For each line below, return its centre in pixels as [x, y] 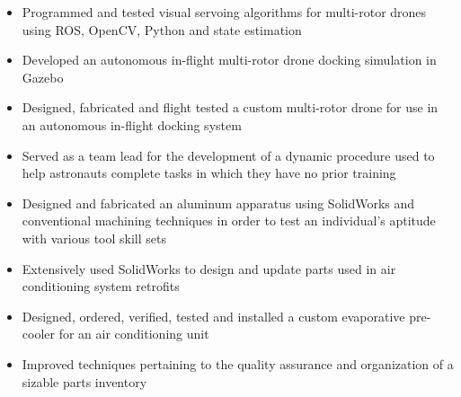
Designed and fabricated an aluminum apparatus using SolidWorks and [218, 203]
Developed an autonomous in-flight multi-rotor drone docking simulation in [229, 60]
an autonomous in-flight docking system [132, 124]
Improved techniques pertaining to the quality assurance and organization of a [238, 363]
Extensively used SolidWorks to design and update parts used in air [209, 268]
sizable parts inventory [84, 381]
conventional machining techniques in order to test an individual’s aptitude [229, 221]
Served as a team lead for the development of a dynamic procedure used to [228, 155]
